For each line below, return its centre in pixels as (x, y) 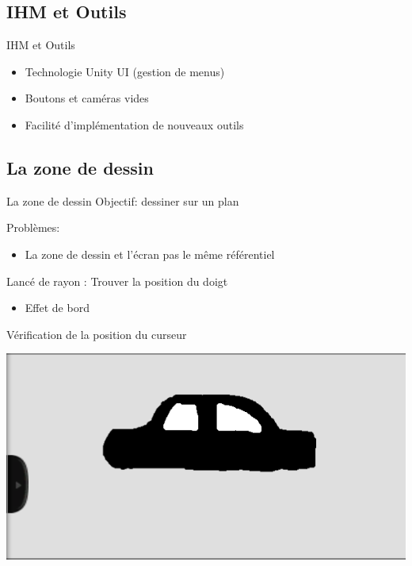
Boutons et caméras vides (87, 98)
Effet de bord (57, 308)
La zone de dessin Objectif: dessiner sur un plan (123, 200)
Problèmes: (33, 227)
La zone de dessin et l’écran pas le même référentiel (150, 254)
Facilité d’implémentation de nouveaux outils (134, 124)
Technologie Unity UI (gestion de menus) (125, 71)
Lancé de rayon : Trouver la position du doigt (117, 281)
